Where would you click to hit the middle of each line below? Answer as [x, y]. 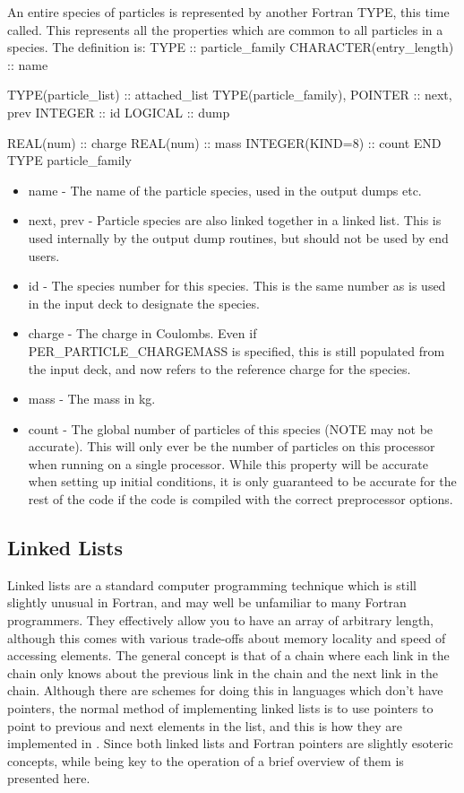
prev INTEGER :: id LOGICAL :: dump [119, 112]
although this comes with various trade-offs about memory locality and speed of [227, 637]
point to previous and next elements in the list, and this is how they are [205, 725]
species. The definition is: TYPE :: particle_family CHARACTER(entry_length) [231, 47]
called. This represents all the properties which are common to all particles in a [225, 29]
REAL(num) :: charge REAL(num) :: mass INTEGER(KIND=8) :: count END [224, 142]
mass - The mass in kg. [92, 399]
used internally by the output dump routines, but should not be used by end [238, 237]
